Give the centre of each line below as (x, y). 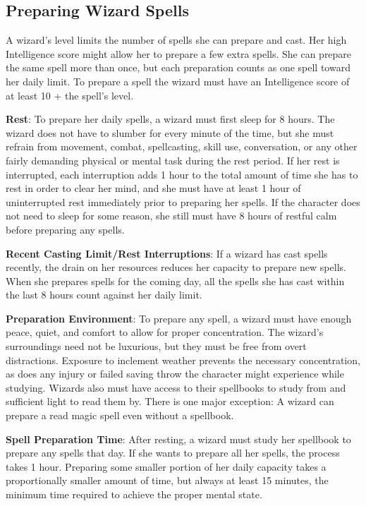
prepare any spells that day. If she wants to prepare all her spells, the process (173, 453)
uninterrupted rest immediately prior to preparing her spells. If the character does (183, 201)
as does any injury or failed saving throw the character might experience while (175, 374)
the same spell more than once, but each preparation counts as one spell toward (178, 67)
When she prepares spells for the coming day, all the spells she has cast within (175, 281)
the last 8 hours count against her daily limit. (104, 295)
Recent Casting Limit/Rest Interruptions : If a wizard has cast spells (167, 253)
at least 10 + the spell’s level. (70, 95)
